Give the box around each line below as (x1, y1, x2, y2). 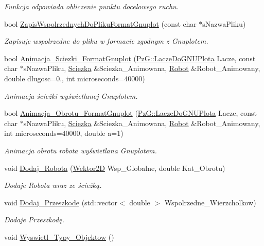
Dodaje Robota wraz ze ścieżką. (4, 180, 102, 190)
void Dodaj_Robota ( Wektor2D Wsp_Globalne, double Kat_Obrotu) (4, 162, 225, 173)
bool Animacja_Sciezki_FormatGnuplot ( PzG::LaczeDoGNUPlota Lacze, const (4, 52, 256, 63)
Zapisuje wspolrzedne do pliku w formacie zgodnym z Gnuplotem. (4, 36, 208, 46)
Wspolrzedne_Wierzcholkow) (164, 197, 256, 207)
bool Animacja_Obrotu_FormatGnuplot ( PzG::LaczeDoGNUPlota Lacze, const (4, 108, 257, 118)
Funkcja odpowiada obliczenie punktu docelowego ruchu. (4, 1, 179, 11)
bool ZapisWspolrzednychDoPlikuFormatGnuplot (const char (4, 18, 197, 29)
